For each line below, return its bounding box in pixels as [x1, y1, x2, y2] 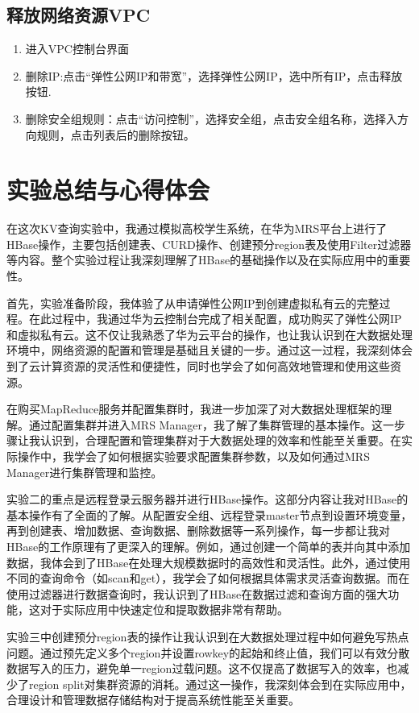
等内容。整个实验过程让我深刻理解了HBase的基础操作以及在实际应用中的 [6, 251, 388, 268]
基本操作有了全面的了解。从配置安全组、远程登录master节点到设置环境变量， [6, 506, 413, 523]
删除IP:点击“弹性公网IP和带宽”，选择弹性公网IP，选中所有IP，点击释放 [25, 67, 403, 84]
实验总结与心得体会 [6, 173, 210, 206]
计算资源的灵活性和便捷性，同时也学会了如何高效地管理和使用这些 [39, 358, 390, 375]
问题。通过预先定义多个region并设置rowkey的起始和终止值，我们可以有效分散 [6, 644, 410, 661]
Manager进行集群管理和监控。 [6, 463, 163, 480]
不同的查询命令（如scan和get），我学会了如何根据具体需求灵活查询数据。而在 [6, 570, 410, 587]
